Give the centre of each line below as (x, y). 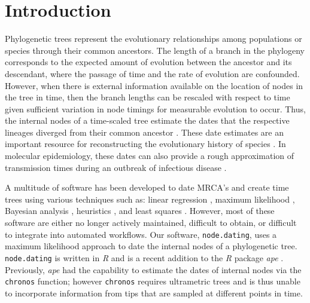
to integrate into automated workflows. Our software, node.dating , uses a (141, 234)
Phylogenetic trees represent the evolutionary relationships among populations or (154, 39)
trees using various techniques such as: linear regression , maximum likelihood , (150, 199)
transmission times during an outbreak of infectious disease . (116, 167)
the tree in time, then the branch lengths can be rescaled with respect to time (148, 97)
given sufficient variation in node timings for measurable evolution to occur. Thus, (155, 108)
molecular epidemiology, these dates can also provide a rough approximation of (150, 156)
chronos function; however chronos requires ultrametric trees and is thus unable (153, 281)
